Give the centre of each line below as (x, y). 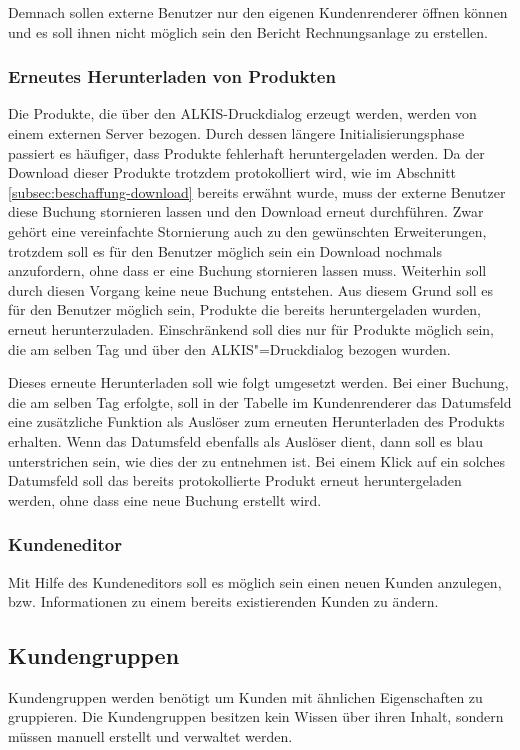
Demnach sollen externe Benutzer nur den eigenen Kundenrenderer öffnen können (258, 12)
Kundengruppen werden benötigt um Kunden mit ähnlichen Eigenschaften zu (245, 696)
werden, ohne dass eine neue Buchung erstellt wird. (165, 499)
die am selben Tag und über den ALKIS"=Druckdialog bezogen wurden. (229, 348)
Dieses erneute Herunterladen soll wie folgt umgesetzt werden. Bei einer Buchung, (258, 382)
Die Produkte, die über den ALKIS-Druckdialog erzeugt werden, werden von (242, 113)
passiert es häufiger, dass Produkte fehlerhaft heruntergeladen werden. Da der (246, 152)
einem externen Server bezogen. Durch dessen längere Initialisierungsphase (236, 133)
